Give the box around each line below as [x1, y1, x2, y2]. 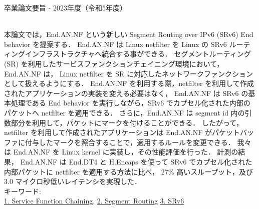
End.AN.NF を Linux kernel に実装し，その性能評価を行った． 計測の [13, 146, 238, 157]
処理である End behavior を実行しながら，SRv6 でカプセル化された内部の [11, 97, 250, 108]
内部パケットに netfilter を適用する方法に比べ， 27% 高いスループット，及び [4, 166, 253, 176]
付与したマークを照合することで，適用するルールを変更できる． [25, 136, 235, 147]
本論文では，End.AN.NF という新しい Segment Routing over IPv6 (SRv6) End [4, 29, 253, 39]
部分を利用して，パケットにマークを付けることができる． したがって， [11, 117, 243, 127]
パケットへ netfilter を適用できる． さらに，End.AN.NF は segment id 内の [4, 107, 245, 117]
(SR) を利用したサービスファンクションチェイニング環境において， [4, 58, 224, 68]
